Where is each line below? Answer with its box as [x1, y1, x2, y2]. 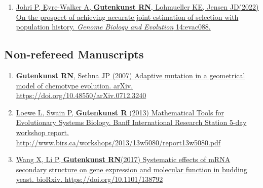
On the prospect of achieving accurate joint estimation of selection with [16, 11, 239, 22]
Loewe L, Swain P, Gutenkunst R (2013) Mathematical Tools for [16, 107, 224, 117]
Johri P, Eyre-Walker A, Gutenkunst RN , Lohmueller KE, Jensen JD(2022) [16, 2, 259, 12]
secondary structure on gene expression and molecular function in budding [16, 164, 247, 174]
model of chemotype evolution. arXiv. [16, 80, 133, 90]
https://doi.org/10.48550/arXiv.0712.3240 [16, 90, 146, 101]
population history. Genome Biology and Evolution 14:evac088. [16, 21, 211, 32]
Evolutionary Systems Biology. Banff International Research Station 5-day [16, 117, 247, 128]
